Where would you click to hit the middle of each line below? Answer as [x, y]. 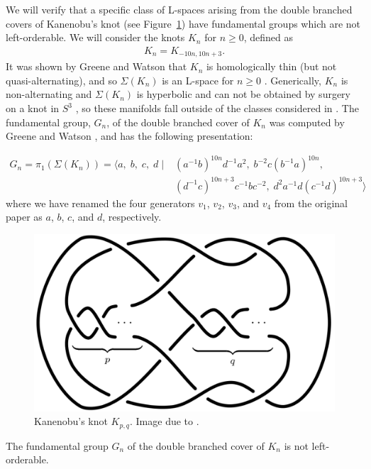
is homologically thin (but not [271, 66]
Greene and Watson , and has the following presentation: [129, 136]
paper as [24, 217]
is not [296, 445]
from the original [311, 203]
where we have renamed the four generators [100, 203]
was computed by [307, 122]
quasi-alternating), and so [61, 80]
